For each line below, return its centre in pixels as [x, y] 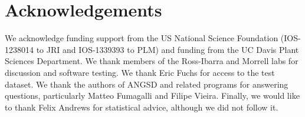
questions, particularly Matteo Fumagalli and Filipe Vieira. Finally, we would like [152, 96]
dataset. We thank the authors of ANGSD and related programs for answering [147, 84]
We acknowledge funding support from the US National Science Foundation [142, 38]
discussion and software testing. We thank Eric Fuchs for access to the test [140, 72]
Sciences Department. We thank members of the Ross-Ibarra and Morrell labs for [152, 61]
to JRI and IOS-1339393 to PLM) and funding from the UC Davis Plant [168, 49]
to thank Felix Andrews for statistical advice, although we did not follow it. [142, 107]
